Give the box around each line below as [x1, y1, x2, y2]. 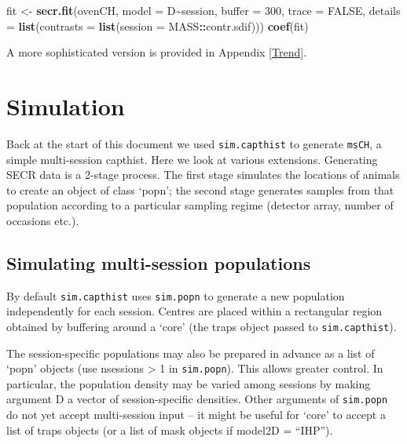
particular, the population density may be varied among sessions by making [6, 375, 371, 391]
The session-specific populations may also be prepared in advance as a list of [6, 344, 375, 361]
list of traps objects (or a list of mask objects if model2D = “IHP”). [6, 421, 333, 438]
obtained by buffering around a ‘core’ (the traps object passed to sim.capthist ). [6, 318, 397, 334]
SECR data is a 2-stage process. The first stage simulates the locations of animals [6, 166, 400, 183]
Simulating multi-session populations [6, 250, 311, 275]
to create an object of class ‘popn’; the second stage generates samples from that [6, 181, 394, 198]
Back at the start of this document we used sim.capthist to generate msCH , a [6, 135, 382, 151]
